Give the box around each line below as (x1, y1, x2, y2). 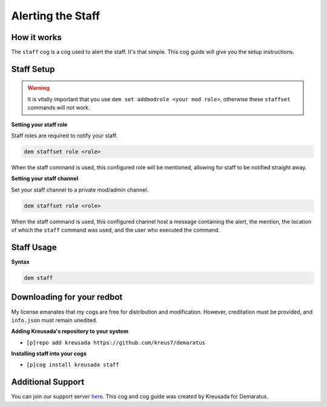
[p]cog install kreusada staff (26, 362, 119, 368)
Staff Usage (11, 242, 57, 252)
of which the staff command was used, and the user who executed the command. (11, 226, 220, 234)
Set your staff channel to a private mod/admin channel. (11, 186, 148, 193)
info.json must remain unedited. (11, 316, 98, 324)
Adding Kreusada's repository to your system (11, 328, 128, 335)
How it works (11, 32, 62, 42)
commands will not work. (27, 104, 90, 112)
